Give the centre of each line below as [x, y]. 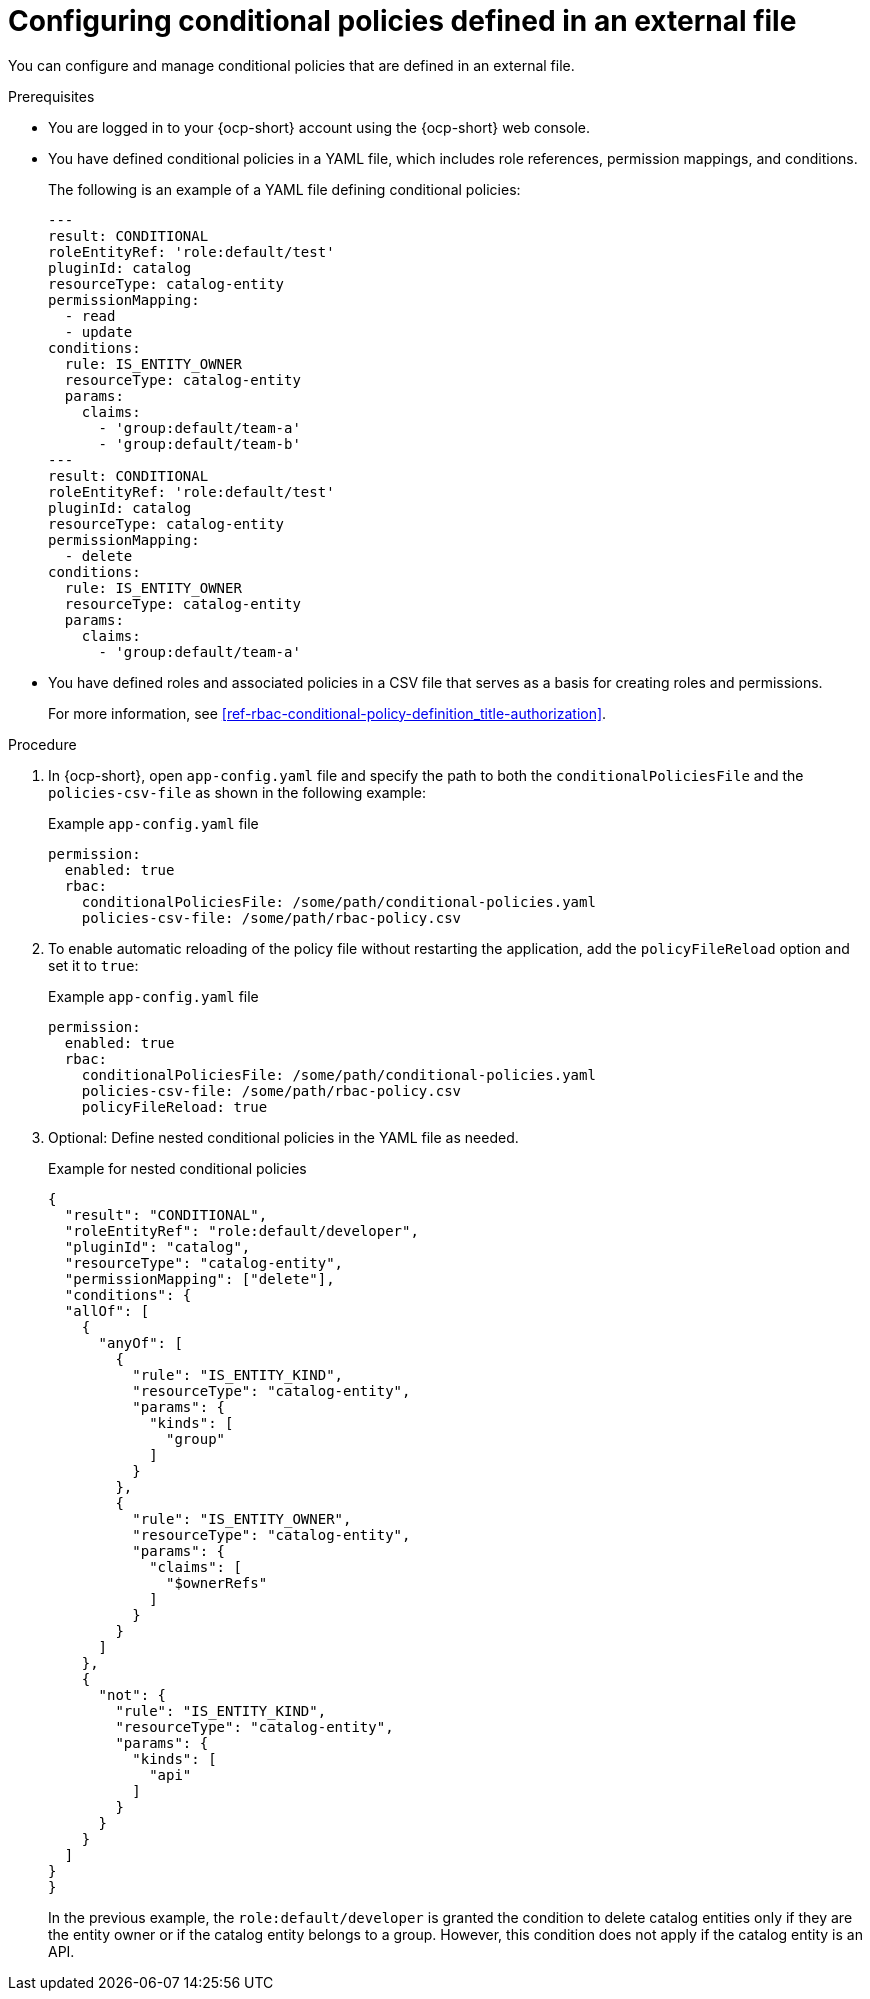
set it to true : [93, 965]
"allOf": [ [107, 1310]
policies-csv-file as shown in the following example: [237, 792]
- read [90, 315]
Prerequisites [51, 96]
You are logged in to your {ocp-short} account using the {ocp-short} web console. [319, 127]
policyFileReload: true [174, 1106]
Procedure [42, 744]
